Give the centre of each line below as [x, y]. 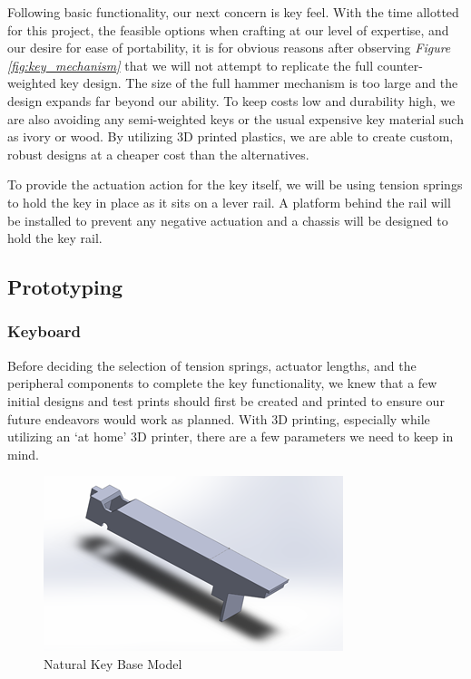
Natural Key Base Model [113, 663]
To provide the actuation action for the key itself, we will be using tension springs [235, 184]
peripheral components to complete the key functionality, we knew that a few [222, 383]
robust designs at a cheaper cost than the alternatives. [158, 154]
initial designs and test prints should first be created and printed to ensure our [226, 400]
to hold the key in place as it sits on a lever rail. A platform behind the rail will [229, 202]
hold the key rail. [55, 238]
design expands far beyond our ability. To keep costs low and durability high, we [231, 100]
